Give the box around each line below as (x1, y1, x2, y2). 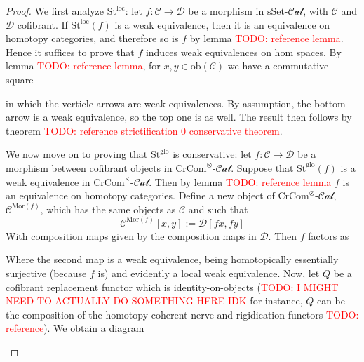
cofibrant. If (17, 17, 68, 32)
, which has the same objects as (40, 201, 176, 216)
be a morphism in (188, 4, 264, 18)
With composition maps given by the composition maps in (6, 228, 257, 243)
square (6, 72, 34, 86)
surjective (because (6, 265, 87, 280)
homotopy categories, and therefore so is (6, 31, 179, 46)
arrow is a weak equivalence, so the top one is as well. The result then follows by (6, 109, 352, 124)
